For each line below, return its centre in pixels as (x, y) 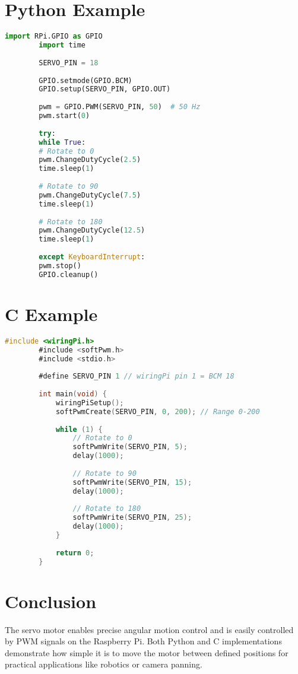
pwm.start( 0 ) (64, 116)
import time (62, 45)
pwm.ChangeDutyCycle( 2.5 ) (90, 160)
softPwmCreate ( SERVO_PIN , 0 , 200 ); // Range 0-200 (158, 411)
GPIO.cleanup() (69, 274)
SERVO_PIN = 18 (69, 63)
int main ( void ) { (73, 394)
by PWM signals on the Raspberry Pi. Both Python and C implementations (143, 641)
